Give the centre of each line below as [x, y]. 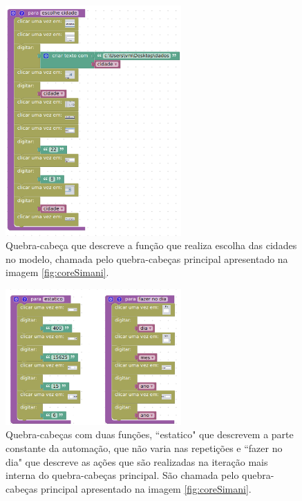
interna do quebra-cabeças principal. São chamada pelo [122, 475]
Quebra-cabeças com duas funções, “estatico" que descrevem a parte [150, 434]
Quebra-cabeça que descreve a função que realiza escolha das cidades [151, 245]
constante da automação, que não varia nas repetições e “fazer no [144, 448]
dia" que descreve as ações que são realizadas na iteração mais [137, 461]
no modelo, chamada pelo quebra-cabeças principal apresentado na [147, 258]
